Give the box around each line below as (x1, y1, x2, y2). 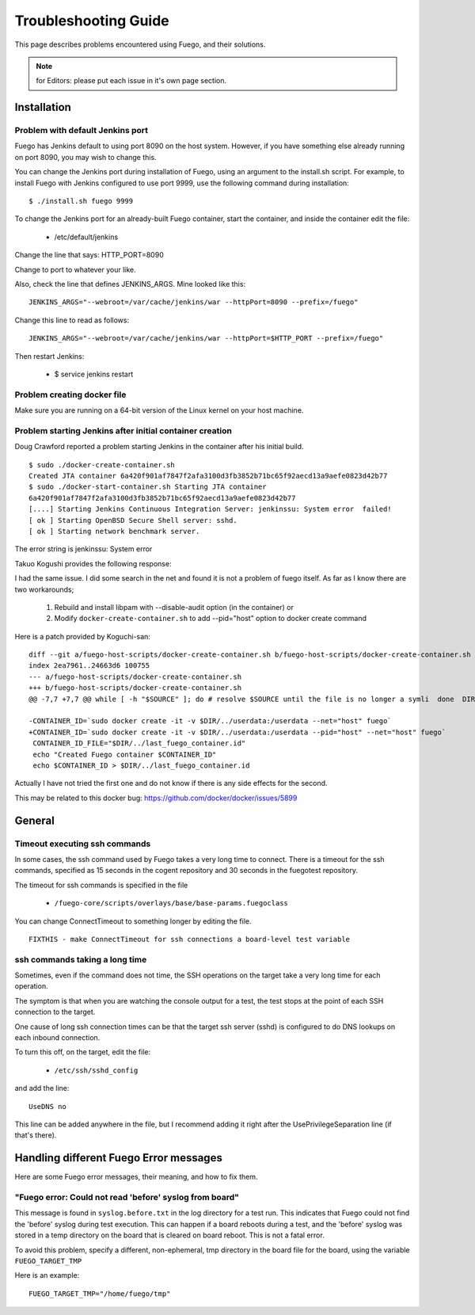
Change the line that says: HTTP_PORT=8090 (14, 250, 164, 260)
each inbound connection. (14, 1032, 101, 1042)
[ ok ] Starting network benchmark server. (28, 527, 200, 536)
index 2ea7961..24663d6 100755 (28, 661, 150, 670)
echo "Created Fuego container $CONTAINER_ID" (32, 749, 217, 759)
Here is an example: (14, 1271, 80, 1280)
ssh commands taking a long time (14, 954, 147, 965)
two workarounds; (14, 585, 74, 594)
